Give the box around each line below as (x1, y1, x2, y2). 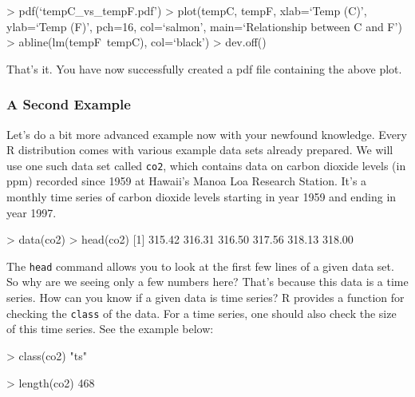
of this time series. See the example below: (6, 320, 214, 337)
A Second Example (6, 94, 131, 114)
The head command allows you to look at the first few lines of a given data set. (6, 257, 394, 274)
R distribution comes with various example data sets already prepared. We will (6, 141, 393, 158)
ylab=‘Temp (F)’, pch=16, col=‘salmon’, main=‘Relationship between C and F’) (6, 18, 402, 34)
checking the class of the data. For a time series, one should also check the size (6, 304, 397, 321)
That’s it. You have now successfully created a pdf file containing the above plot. (6, 60, 402, 77)
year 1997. (6, 204, 57, 220)
